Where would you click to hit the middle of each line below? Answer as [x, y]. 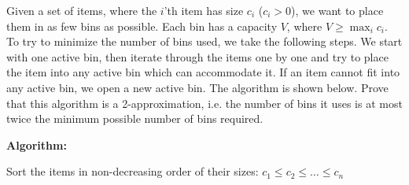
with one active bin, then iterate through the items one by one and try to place [197, 56]
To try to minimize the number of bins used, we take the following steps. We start [204, 41]
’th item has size [204, 10]
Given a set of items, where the [82, 10]
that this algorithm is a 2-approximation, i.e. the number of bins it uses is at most [204, 103]
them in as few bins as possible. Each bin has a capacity [142, 26]
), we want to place [337, 10]
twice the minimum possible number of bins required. [135, 118]
